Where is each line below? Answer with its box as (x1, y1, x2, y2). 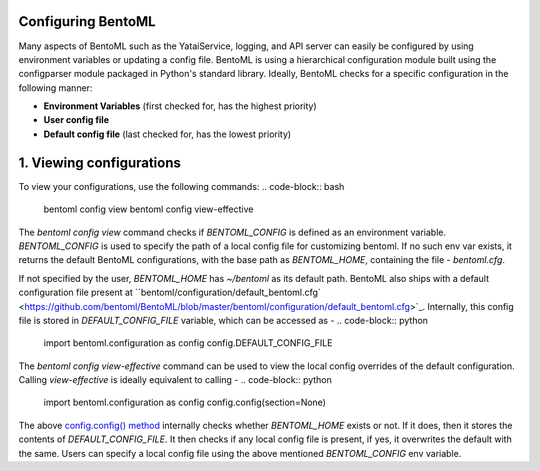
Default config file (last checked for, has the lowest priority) (43, 128, 292, 140)
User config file (43, 114, 110, 126)
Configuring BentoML (18, 13, 156, 30)
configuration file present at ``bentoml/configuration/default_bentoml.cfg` (18, 286, 322, 299)
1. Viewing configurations (18, 154, 182, 171)
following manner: (18, 81, 93, 94)
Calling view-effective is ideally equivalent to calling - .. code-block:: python (18, 374, 332, 386)
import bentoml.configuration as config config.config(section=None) (43, 396, 327, 409)
